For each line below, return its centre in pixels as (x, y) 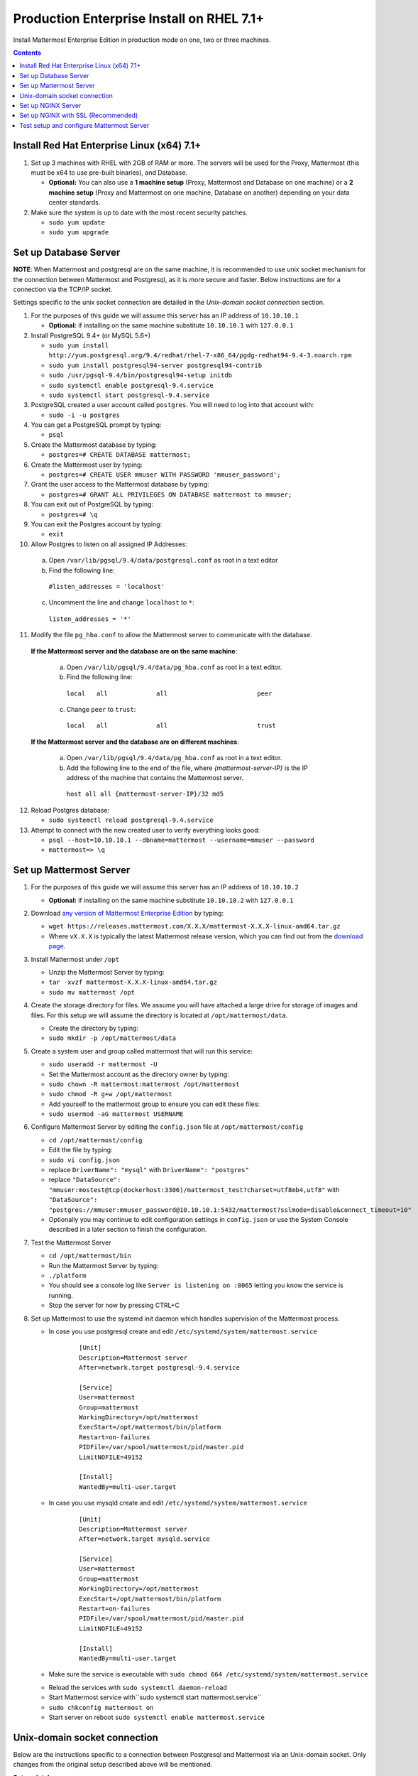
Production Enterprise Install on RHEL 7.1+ (139, 18)
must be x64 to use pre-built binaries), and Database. (109, 172)
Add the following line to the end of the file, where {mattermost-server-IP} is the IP (187, 768)
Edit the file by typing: (81, 1150)
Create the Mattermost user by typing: (87, 465)
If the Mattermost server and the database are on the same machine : (134, 651)
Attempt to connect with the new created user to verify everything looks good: (145, 830)
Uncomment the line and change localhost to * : (121, 602)
